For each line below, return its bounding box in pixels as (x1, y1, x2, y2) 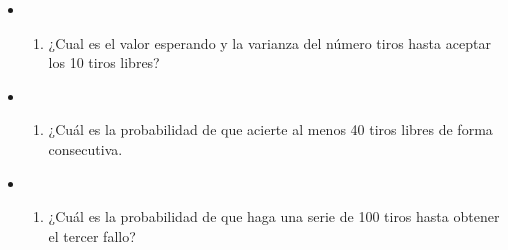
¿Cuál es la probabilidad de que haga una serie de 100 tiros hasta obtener (48, 206, 500, 227)
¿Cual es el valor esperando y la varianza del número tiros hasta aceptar (48, 32, 491, 53)
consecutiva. (48, 138, 123, 159)
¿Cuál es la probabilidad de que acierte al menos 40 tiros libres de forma (48, 119, 493, 140)
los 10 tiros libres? (48, 52, 160, 73)
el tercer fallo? (48, 225, 136, 246)
